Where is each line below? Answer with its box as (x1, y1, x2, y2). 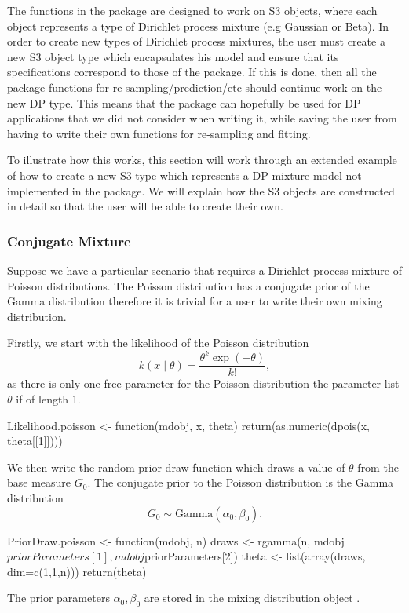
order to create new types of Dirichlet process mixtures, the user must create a (7, 33, 385, 49)
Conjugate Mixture (7, 231, 131, 250)
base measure (7, 474, 71, 491)
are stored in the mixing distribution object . (144, 589, 360, 606)
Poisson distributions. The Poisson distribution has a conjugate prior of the (7, 277, 370, 294)
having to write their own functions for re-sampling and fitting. (7, 125, 311, 141)
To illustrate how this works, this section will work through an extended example (7, 151, 397, 168)
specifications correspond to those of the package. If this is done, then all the (7, 64, 377, 80)
